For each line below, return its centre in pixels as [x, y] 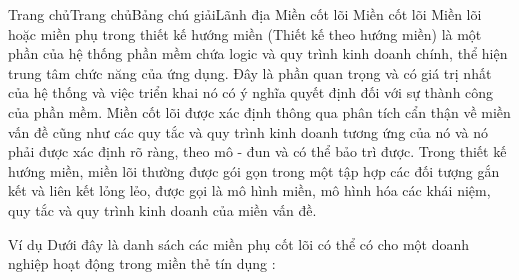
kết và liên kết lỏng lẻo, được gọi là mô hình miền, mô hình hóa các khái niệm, [249, 190]
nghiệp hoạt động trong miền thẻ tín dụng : [142, 263]
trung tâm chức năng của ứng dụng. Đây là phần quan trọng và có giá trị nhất [250, 72]
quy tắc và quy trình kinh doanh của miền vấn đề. [162, 209]
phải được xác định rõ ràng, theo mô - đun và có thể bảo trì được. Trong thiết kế [257, 151]
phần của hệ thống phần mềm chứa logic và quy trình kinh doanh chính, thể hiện [258, 53]
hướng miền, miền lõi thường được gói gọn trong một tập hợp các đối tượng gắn [254, 170]
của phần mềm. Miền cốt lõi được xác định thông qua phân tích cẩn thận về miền [259, 111]
